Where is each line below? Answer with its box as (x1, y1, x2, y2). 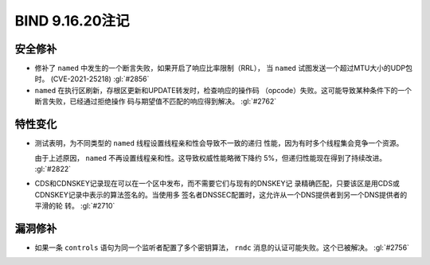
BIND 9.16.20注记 (14, 12, 131, 29)
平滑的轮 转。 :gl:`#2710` (34, 201, 115, 211)
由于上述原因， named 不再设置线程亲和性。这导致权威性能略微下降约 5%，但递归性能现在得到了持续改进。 (34, 153, 387, 162)
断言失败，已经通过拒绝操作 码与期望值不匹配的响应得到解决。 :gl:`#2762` (34, 96, 277, 107)
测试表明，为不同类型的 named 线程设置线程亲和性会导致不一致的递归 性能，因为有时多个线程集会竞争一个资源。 (34, 138, 404, 148)
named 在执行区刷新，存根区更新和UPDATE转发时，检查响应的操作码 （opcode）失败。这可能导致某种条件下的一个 (34, 85, 412, 95)
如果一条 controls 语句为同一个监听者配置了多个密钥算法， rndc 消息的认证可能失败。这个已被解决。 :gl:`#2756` (34, 243, 410, 252)
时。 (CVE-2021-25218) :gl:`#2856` (34, 74, 150, 84)
